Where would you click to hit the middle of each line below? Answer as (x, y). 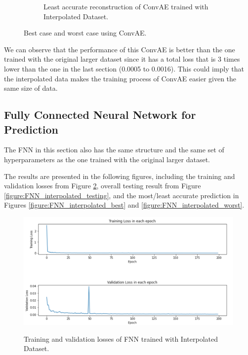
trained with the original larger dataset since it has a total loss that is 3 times (122, 59)
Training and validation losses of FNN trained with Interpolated (121, 338)
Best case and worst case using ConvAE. (85, 33)
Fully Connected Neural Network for (100, 115)
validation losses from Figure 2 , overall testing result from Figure (103, 186)
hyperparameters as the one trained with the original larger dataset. (107, 159)
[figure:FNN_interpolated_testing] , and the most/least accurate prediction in (122, 195)
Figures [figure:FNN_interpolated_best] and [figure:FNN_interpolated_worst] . (124, 205)
